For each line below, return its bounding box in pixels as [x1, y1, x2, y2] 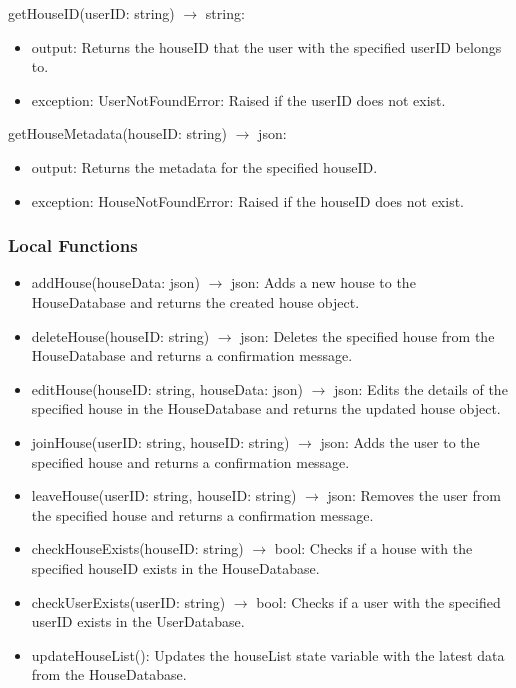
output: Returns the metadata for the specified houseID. [31, 156, 378, 177]
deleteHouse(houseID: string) [31, 325, 210, 346]
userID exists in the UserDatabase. [31, 611, 245, 632]
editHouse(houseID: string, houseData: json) [31, 378, 303, 399]
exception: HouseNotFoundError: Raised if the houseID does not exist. [31, 190, 464, 211]
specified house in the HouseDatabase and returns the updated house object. [31, 398, 501, 419]
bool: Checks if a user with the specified [256, 591, 501, 612]
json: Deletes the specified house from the [240, 325, 495, 346]
